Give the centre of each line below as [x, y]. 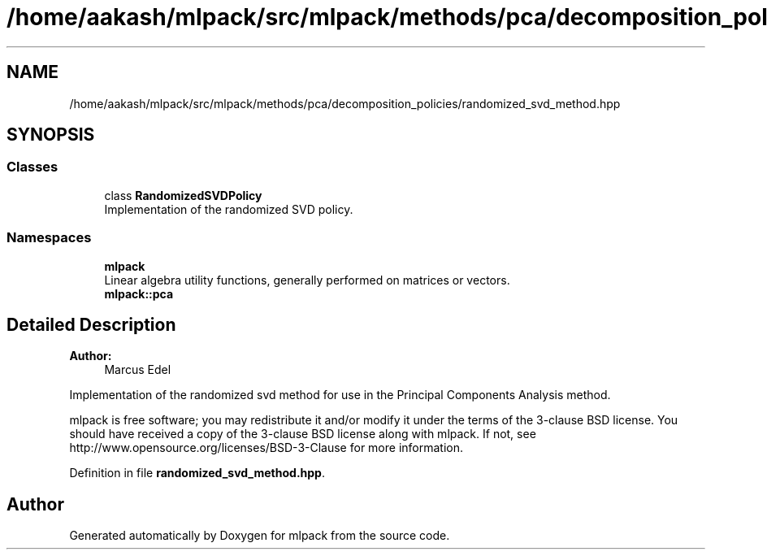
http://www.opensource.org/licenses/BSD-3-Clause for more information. [266, 448]
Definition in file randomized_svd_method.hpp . [197, 473]
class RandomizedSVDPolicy [183, 195]
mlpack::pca [139, 293]
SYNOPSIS [51, 135]
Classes [32, 167]
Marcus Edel [138, 370]
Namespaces [49, 238]
